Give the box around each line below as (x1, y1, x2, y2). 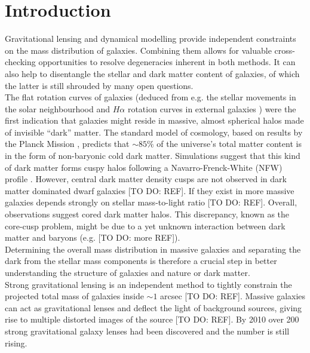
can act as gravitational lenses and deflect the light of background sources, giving (5, 301, 302, 314)
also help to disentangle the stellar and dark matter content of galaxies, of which (5, 67, 300, 79)
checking (5, 56, 36, 68)
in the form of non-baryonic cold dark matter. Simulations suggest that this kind (5, 149, 300, 162)
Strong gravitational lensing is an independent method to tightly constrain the (5, 278, 292, 290)
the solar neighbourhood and (5, 102, 110, 115)
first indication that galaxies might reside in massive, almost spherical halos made (5, 114, 304, 127)
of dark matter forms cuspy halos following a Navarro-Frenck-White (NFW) (5, 161, 283, 173)
